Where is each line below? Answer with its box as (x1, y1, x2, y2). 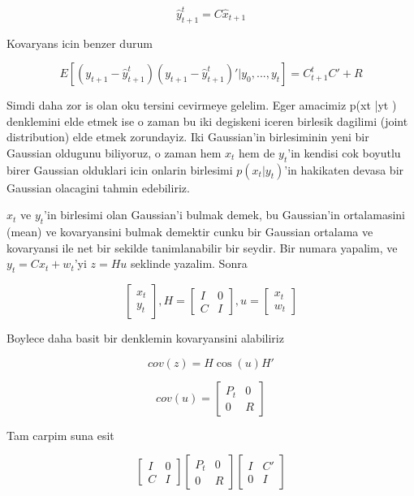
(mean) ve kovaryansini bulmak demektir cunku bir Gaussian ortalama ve (6, 223, 373, 240)
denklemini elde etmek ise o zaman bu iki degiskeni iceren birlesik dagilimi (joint (6, 112, 408, 129)
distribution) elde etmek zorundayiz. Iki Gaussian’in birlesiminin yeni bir (6, 128, 369, 145)
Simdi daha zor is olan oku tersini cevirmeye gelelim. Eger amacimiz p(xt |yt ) (6, 97, 397, 114)
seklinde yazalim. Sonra (131, 255, 248, 272)
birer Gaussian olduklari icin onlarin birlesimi (6, 161, 233, 178)
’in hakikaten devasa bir (284, 161, 404, 178)
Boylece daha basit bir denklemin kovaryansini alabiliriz (6, 330, 284, 347)
